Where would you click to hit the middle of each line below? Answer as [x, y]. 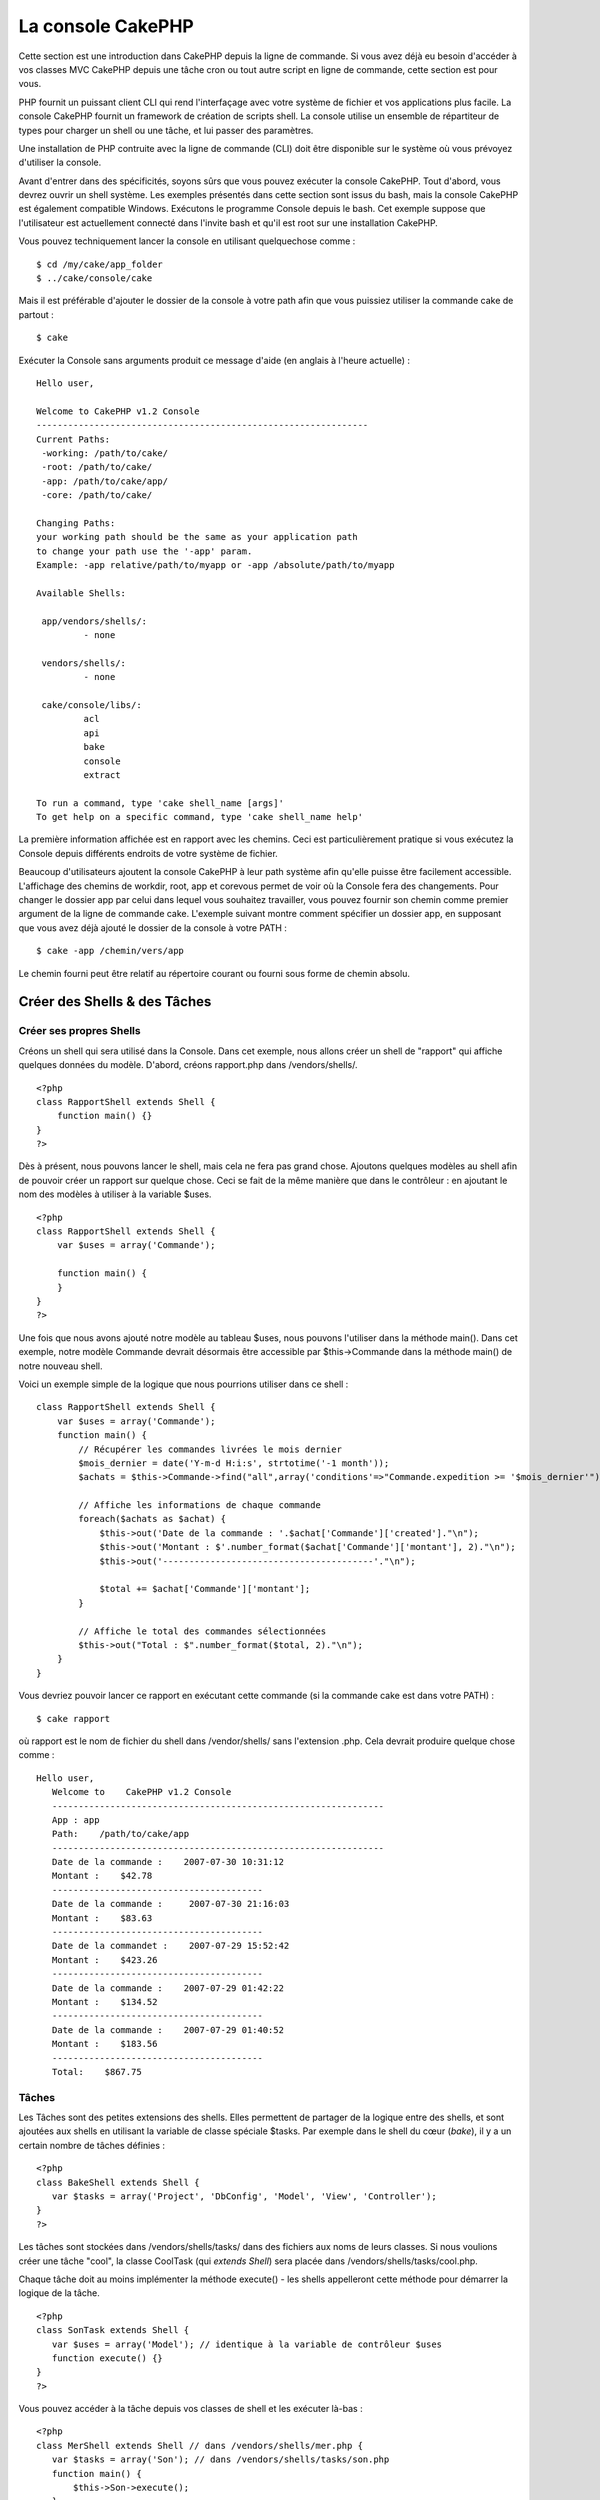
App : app [75, 1819]
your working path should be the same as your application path [197, 537]
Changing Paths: [76, 523]
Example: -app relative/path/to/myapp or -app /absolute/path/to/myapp [215, 565]
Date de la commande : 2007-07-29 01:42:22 [168, 1988]
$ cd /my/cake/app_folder [100, 264]
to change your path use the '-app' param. [144, 551]
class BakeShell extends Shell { [118, 2182]
